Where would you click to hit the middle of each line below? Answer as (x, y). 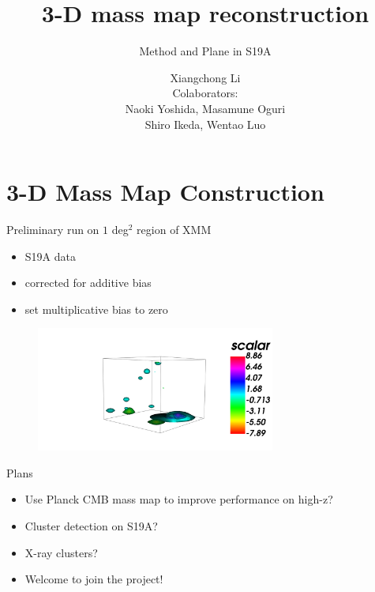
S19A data (50, 256)
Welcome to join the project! (94, 579)
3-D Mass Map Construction (165, 192)
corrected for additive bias (88, 283)
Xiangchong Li (205, 77)
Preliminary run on (53, 230)
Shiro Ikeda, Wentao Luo (205, 124)
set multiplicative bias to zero (96, 309)
